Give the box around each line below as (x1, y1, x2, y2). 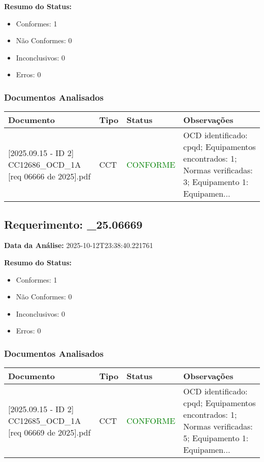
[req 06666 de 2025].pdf (8, 170, 91, 182)
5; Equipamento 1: (183, 432, 249, 444)
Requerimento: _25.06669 (4, 216, 143, 232)
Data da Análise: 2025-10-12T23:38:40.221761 (4, 240, 153, 251)
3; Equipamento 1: (183, 176, 249, 188)
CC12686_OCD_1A (8, 158, 81, 170)
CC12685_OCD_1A (8, 414, 81, 426)
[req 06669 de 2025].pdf (8, 426, 91, 438)
